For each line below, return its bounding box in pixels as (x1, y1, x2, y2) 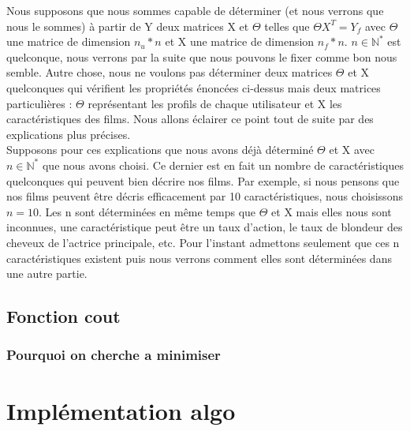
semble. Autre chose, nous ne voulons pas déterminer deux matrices (6, 64, 333, 81)
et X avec (329, 141, 375, 158)
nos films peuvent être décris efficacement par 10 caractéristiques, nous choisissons (6, 188, 403, 204)
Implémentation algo (6, 394, 236, 426)
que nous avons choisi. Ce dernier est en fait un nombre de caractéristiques (42, 156, 404, 173)
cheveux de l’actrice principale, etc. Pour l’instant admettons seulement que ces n (6, 234, 400, 250)
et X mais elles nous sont (271, 203, 392, 219)
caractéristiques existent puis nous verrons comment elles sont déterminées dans (6, 249, 392, 266)
